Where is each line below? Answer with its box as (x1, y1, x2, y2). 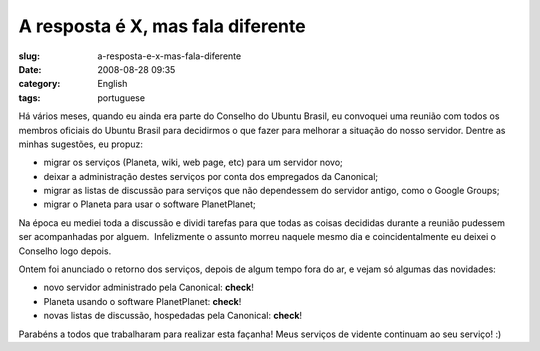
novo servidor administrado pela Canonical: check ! (43, 281, 254, 294)
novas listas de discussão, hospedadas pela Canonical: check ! (43, 310, 303, 322)
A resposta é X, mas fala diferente (18, 15, 306, 37)
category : (18, 78, 61, 90)
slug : (18, 50, 40, 62)
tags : (18, 91, 41, 104)
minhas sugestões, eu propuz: (18, 138, 144, 150)
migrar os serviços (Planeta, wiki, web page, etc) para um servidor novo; (43, 156, 344, 169)
